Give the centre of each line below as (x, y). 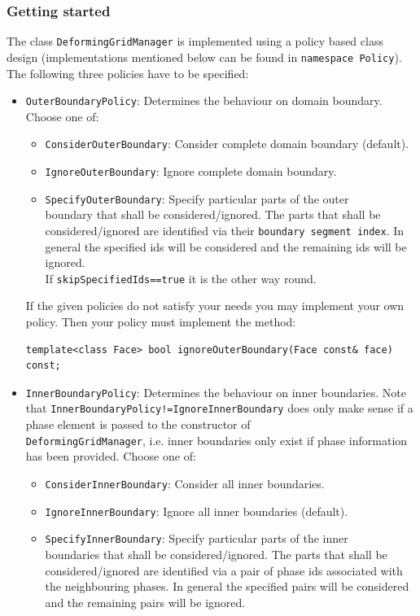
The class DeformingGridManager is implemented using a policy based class (195, 41)
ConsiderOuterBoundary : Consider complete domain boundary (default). (227, 144)
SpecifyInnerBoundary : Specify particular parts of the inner (197, 538)
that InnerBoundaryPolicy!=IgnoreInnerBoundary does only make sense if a (219, 408)
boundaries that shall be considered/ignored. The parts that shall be (216, 554)
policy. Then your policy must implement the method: (161, 322)
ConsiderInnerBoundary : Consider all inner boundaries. (185, 483)
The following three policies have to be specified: (128, 73)
